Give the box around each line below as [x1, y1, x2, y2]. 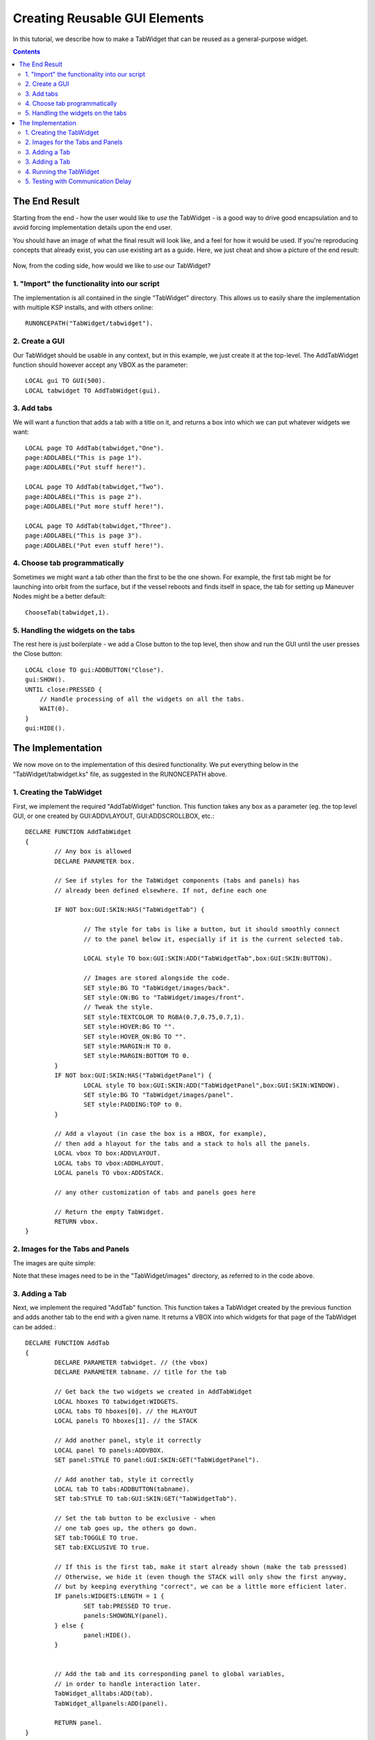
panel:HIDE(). [83, 1631, 132, 1639]
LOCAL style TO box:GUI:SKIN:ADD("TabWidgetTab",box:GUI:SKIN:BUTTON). [83, 954, 333, 963]
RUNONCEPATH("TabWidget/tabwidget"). [25, 319, 154, 327]
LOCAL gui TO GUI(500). [25, 377, 106, 385]
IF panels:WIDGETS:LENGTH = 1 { [54, 1592, 165, 1600]
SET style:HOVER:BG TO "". [83, 1023, 176, 1031]
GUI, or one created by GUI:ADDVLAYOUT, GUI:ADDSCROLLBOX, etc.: [12, 812, 215, 820]
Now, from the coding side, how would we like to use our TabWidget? [12, 262, 211, 270]
